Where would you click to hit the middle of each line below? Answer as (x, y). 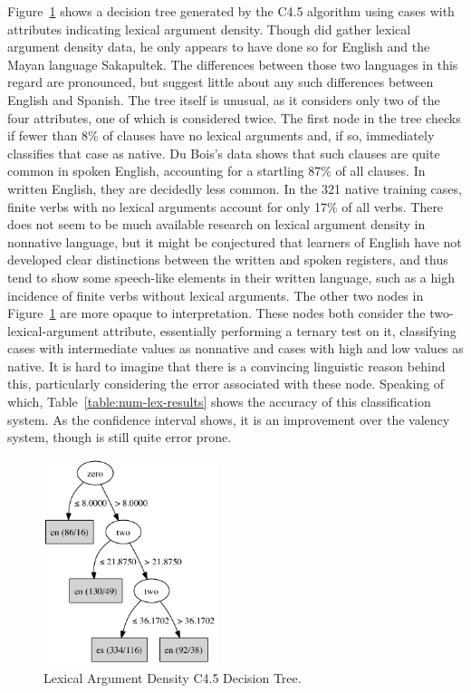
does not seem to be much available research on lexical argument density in (216, 224)
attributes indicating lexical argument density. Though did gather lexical (209, 29)
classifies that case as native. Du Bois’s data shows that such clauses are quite (224, 153)
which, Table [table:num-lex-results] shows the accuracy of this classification (219, 402)
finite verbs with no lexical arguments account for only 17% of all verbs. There (226, 206)
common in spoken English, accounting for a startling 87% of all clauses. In (216, 171)
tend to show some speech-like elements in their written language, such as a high (231, 277)
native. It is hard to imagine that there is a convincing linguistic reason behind (226, 366)
